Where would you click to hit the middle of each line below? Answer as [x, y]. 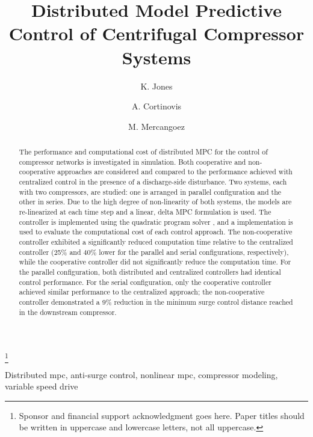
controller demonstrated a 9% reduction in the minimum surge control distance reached [156, 301]
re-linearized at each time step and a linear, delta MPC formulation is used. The [145, 212]
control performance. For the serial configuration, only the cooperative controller [145, 282]
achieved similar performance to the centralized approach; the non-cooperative [142, 292]
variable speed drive [42, 386]
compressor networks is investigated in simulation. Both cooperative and [132, 161]
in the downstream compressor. [68, 312]
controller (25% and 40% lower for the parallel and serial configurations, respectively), [154, 252]
